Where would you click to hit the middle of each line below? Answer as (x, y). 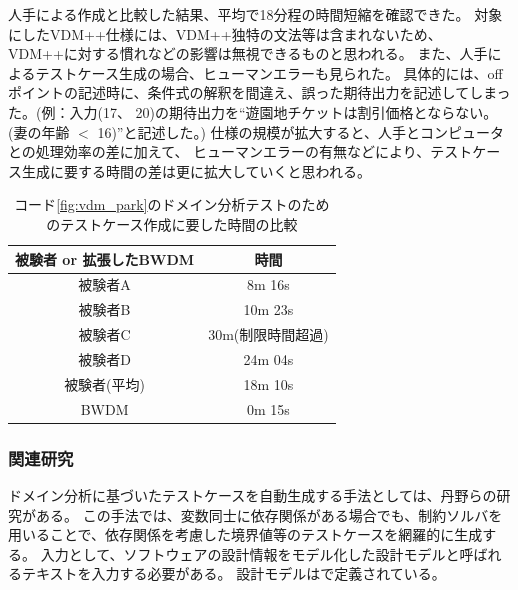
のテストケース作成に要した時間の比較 (172, 223)
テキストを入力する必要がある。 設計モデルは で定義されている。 (233, 573)
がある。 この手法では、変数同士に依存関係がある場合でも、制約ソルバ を (262, 514)
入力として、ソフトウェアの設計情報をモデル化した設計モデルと (250, 553)
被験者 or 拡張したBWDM (105, 258)
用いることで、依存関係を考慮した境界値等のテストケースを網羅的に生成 (245, 534)
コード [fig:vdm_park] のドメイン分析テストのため (172, 204)
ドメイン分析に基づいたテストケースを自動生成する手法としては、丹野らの (252, 494)
